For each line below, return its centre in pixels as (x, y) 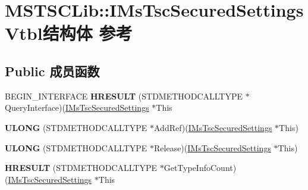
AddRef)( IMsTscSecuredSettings (213, 127)
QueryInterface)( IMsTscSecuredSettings (77, 108)
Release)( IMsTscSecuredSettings (213, 147)
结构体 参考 (87, 33)
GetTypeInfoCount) (200, 168)
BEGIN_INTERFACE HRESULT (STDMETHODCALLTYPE (124, 96)
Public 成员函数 (52, 71)
